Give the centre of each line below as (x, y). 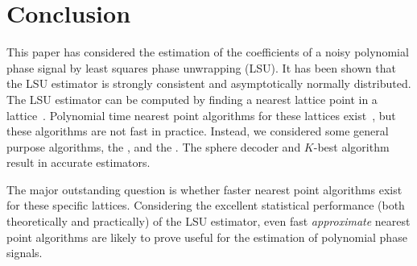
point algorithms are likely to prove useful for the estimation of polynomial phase (207, 237)
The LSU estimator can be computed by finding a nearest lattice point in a (192, 99)
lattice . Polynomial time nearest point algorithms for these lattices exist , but (201, 115)
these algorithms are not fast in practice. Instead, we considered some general (198, 131)
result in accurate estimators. (78, 162)
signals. (25, 253)
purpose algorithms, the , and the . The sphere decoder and (154, 146)
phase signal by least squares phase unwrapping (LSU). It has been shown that (201, 67)
